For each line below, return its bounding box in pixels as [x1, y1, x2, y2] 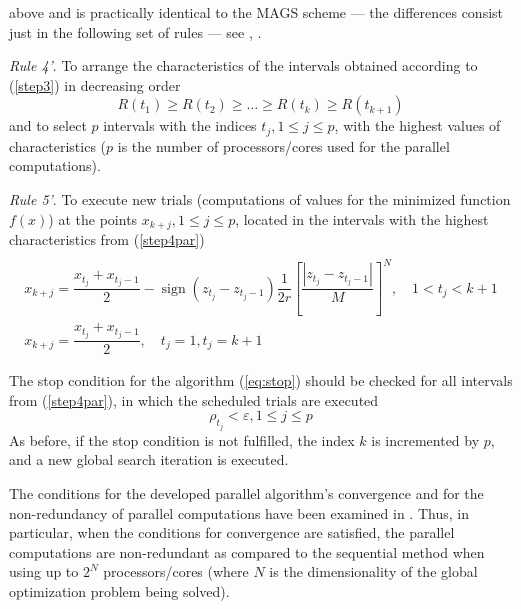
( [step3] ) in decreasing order [9, 74, 181, 95]
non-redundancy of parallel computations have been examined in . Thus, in [9, 502, 469, 523]
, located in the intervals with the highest [235, 208, 489, 229]
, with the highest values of [334, 115, 501, 136]
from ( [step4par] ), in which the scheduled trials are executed [9, 389, 379, 410]
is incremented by [371, 429, 480, 450]
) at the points [48, 208, 138, 229]
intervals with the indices [103, 115, 257, 136]
